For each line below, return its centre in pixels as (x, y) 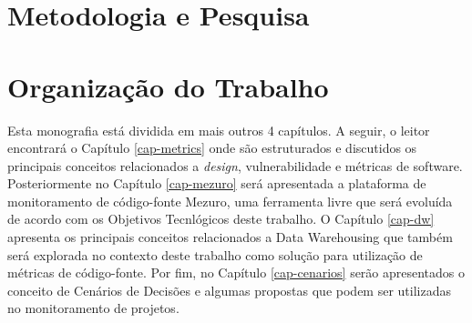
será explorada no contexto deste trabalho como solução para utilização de (215, 254)
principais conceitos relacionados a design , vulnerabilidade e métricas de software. (235, 165)
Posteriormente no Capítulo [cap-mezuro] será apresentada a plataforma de (217, 183)
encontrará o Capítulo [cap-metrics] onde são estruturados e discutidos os (212, 148)
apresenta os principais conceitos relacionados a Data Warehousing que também (230, 237)
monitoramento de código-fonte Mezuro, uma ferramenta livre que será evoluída (230, 201)
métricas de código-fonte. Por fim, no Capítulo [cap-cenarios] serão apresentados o (236, 273)
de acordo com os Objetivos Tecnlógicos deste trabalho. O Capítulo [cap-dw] (221, 219)
